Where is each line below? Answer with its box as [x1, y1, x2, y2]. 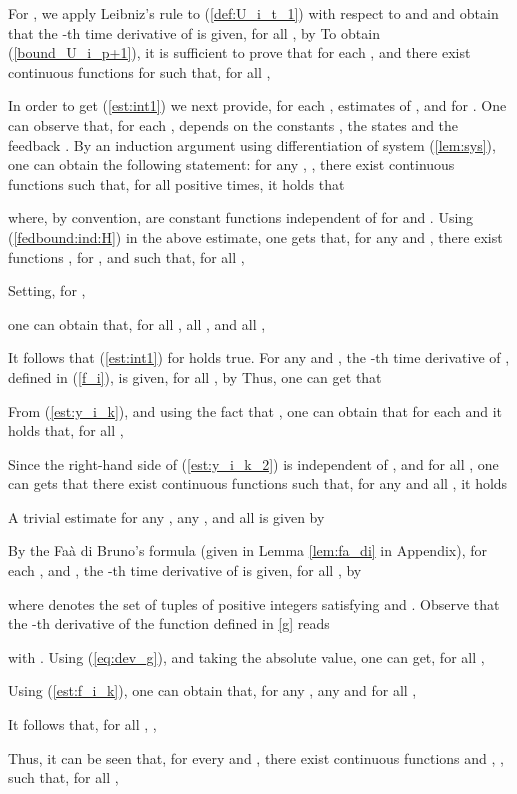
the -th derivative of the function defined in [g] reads [8, 613, 330, 634]
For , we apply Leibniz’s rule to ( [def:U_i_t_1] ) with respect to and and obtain [8, 3, 499, 23]
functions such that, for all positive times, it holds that [8, 173, 345, 194]
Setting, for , [8, 280, 86, 301]
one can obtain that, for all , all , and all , [8, 313, 266, 334]
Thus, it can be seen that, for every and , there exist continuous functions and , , [8, 747, 504, 768]
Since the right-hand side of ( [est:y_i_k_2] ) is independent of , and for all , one [8, 453, 499, 474]
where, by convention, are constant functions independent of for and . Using [8, 207, 474, 228]
